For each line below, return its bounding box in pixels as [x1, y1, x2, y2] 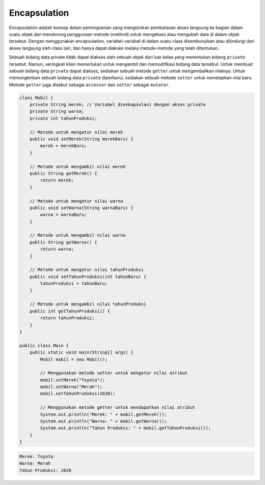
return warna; [40, 246, 74, 252]
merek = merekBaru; [40, 143, 87, 149]
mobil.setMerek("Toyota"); [40, 377, 105, 383]
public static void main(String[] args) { [29, 350, 133, 355]
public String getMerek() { [29, 170, 98, 176]
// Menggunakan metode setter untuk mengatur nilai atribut [40, 370, 188, 376]
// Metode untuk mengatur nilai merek [29, 129, 123, 135]
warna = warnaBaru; [40, 212, 87, 217]
